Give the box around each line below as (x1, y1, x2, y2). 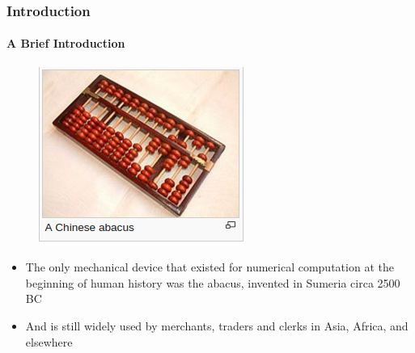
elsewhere (25, 333, 73, 350)
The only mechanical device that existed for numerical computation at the (25, 258, 394, 275)
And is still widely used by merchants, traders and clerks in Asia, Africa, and (25, 317, 409, 334)
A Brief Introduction (6, 35, 125, 52)
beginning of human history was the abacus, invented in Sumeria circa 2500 (25, 274, 400, 291)
